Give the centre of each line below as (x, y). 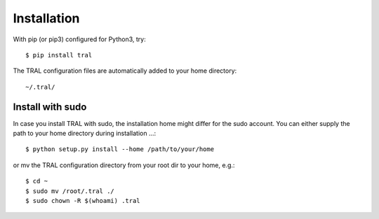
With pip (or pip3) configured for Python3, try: (80, 39)
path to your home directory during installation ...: (85, 134)
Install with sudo (50, 107)
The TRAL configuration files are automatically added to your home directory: (125, 71)
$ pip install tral (59, 55)
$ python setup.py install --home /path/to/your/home (120, 149)
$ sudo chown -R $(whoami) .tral (83, 200)
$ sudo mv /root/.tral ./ (70, 191)
